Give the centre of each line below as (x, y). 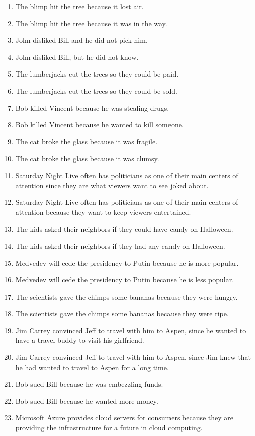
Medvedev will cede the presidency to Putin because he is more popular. (127, 263)
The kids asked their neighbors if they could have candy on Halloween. (124, 229)
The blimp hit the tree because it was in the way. (91, 23)
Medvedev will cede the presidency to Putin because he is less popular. (125, 280)
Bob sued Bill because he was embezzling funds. (89, 384)
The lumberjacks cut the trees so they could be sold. (96, 90)
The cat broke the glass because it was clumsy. (87, 158)
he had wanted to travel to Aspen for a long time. (92, 367)
